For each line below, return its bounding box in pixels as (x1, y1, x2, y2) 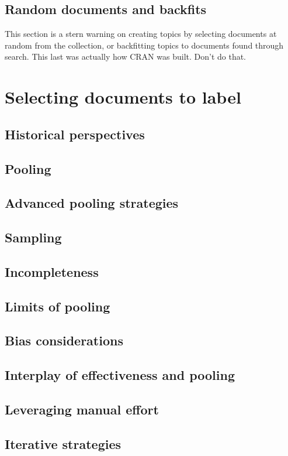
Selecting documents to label (5, 85, 241, 109)
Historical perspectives (5, 125, 145, 143)
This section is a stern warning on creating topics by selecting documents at (5, 28, 277, 40)
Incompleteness (5, 262, 99, 280)
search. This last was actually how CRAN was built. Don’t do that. (5, 50, 247, 63)
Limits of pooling (5, 297, 110, 315)
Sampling (5, 228, 62, 246)
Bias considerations (5, 331, 123, 349)
